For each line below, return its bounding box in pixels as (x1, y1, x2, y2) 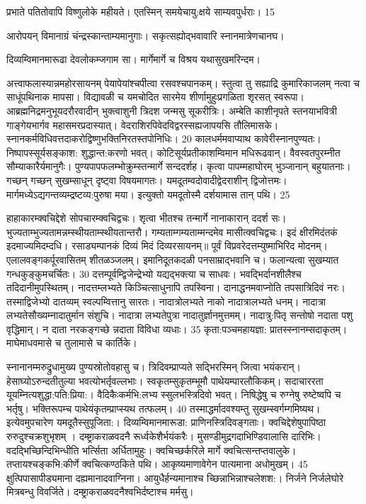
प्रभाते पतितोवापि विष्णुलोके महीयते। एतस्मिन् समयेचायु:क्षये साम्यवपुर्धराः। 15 (6, 4, 275, 18)
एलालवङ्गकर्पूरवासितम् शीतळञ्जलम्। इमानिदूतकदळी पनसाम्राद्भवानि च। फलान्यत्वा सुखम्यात (6, 252, 339, 267)
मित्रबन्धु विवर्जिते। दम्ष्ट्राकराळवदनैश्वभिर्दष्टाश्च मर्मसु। (6, 484, 194, 499)
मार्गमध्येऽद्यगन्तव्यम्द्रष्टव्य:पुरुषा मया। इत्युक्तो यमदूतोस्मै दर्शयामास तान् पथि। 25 (6, 186, 290, 201)
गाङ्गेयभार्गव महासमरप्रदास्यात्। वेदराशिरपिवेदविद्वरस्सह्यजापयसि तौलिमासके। (6, 117, 279, 132)
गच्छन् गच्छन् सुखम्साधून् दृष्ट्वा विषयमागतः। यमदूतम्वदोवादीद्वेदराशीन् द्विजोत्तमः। (6, 172, 287, 187)
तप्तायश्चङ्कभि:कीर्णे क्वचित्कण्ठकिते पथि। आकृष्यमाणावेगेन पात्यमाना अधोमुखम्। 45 (6, 457, 308, 471)
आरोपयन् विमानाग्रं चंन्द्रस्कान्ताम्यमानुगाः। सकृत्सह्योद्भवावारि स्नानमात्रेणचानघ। (6, 28, 285, 43)
